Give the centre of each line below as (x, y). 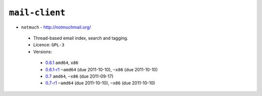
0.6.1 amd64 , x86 (62, 63)
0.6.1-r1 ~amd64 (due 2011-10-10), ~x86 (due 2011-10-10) (101, 69)
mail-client (37, 13)
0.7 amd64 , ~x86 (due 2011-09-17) (79, 76)
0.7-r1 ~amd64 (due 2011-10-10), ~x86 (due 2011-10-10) (100, 83)
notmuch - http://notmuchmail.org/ (56, 27)
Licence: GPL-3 (49, 45)
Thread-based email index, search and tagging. (81, 38)
